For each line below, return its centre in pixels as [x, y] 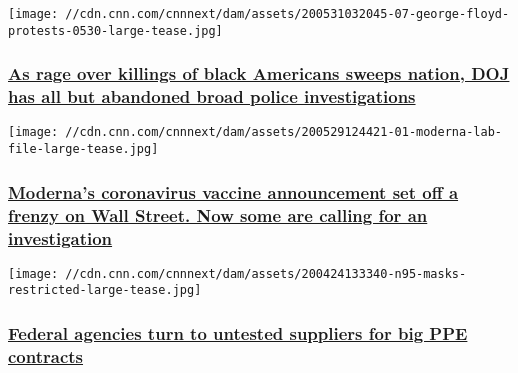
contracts [46, 355]
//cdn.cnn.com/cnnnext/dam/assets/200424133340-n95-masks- [266, 273]
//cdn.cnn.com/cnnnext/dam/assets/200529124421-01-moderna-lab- [283, 132]
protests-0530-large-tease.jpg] [115, 30]
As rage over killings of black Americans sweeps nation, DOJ [259, 73]
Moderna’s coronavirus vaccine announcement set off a [233, 191]
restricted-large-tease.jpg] [105, 290]
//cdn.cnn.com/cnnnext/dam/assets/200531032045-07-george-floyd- [287, 14]
